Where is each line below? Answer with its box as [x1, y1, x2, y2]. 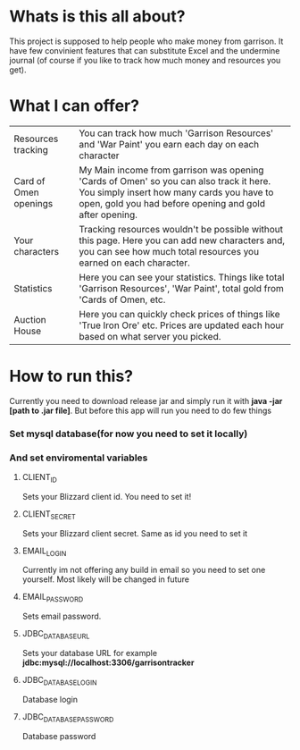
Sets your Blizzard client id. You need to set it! [21, 491, 192, 501]
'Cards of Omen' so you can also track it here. [79, 174, 271, 187]
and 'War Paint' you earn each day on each [79, 138, 260, 150]
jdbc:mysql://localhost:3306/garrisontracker [21, 657, 195, 668]
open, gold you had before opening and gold [79, 197, 266, 209]
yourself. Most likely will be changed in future [21, 574, 190, 585]
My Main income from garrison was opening [79, 164, 264, 176]
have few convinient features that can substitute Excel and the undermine [9, 45, 280, 55]
